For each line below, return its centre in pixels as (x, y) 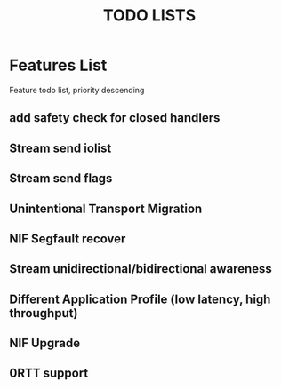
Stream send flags (61, 179)
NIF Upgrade (45, 343)
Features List (58, 65)
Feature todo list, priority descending (77, 90)
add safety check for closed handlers (115, 118)
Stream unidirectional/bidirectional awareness (141, 269)
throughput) (44, 313)
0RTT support (49, 373)
